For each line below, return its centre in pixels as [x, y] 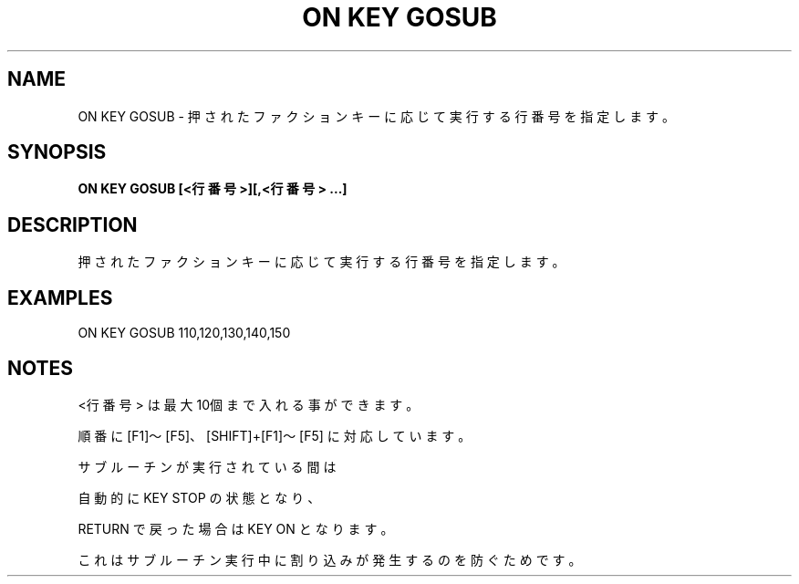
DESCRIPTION [73, 224]
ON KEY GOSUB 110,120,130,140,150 [184, 333]
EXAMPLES [60, 297]
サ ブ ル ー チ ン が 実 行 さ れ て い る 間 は [207, 466]
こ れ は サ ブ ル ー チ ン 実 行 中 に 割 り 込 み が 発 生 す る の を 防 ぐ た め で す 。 [330, 559]
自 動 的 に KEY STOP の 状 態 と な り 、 [199, 497]
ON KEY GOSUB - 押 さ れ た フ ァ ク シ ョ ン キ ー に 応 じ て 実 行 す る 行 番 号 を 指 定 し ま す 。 [377, 116]
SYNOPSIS [57, 152]
